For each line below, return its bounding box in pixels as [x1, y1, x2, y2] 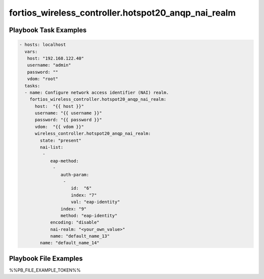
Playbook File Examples [9, 254, 83, 262]
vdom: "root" [27, 76, 59, 82]
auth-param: [60, 172, 89, 177]
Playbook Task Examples [9, 26, 87, 34]
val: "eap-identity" [71, 199, 120, 205]
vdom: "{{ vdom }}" [35, 124, 84, 129]
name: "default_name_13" [50, 234, 110, 239]
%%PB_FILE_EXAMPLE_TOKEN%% [9, 267, 81, 273]
